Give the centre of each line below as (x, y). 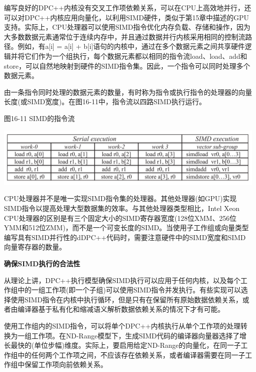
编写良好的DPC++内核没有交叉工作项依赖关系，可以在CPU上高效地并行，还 (128, 7)
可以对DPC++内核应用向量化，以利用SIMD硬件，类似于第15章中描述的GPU (127, 17)
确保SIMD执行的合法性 (42, 263)
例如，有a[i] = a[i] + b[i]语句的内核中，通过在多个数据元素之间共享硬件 (131, 46)
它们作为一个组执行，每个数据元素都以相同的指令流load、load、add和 (136, 56)
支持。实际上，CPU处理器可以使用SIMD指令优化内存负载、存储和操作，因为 (127, 27)
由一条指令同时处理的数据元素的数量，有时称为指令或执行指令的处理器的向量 (128, 92)
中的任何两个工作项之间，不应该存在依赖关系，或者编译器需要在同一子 (131, 354)
